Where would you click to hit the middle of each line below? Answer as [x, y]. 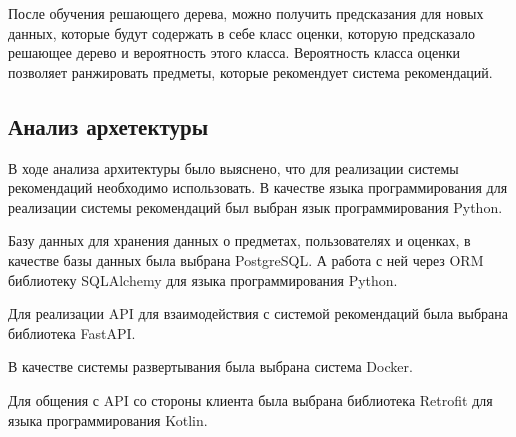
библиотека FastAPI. [72, 332]
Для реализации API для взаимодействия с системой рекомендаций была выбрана [258, 313]
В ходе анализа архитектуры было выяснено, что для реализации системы [233, 167]
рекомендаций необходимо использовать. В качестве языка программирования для [258, 187]
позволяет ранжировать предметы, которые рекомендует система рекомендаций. [250, 71]
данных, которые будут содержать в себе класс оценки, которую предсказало [241, 32]
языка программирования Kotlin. [108, 419]
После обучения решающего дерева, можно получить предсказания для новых [246, 13]
